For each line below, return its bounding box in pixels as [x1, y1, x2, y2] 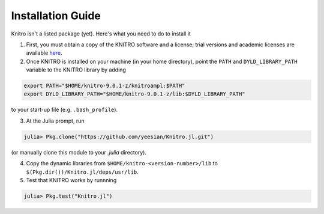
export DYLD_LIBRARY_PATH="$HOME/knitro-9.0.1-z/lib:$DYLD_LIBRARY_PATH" [23, 91, 245, 97]
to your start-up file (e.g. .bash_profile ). [11, 106, 118, 114]
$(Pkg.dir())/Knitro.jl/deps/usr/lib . [26, 168, 139, 176]
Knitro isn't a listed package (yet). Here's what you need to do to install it [11, 30, 191, 37]
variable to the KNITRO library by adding [26, 66, 126, 73]
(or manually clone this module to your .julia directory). [11, 148, 147, 156]
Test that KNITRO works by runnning [26, 177, 117, 183]
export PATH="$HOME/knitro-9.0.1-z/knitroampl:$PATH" [23, 82, 185, 90]
